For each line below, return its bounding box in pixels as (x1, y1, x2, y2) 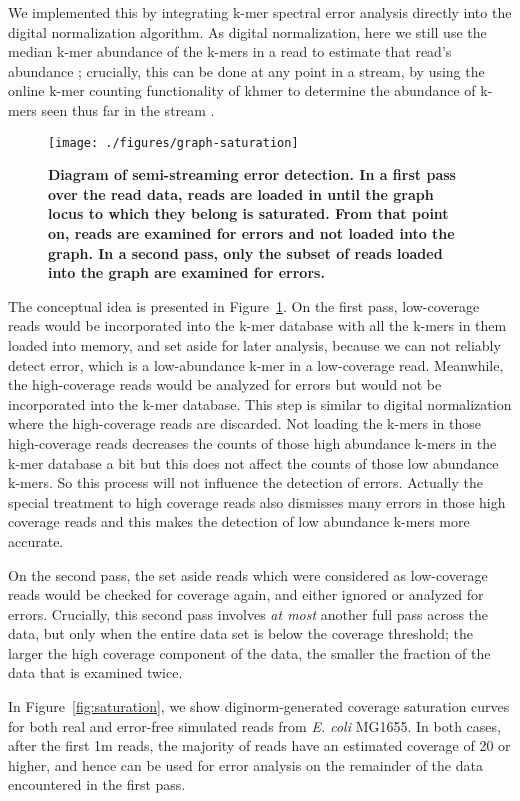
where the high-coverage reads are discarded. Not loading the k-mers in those (8, 413, 482, 434)
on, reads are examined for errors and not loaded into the (48, 223, 455, 243)
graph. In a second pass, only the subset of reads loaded (48, 242, 443, 263)
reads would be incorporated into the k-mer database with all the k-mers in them (8, 315, 507, 336)
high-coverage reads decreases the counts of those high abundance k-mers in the (8, 432, 497, 453)
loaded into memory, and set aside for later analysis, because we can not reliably (8, 334, 501, 355)
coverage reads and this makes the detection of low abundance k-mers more (8, 511, 470, 532)
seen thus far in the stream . (41, 99, 215, 120)
